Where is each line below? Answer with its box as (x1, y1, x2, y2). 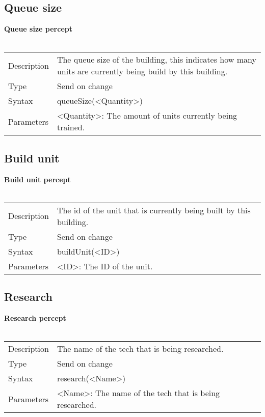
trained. (57, 121, 85, 133)
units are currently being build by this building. (57, 65, 228, 77)
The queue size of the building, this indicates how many (57, 53, 256, 66)
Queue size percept (4, 23, 72, 34)
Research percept (4, 312, 66, 323)
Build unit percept (4, 174, 71, 184)
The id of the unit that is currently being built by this (57, 204, 251, 216)
